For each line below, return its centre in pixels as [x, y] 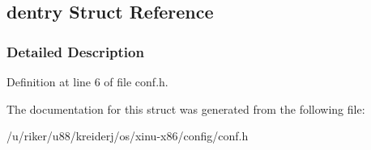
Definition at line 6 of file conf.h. [87, 81]
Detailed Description [75, 51]
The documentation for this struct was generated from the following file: [186, 108]
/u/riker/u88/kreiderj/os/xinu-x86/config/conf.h [128, 136]
